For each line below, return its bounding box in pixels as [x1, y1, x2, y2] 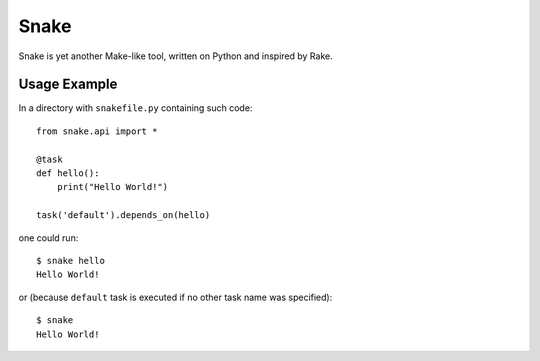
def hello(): [36, 168, 100, 179]
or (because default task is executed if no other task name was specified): [18, 291, 333, 303]
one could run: [18, 231, 79, 244]
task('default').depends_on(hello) [36, 210, 211, 221]
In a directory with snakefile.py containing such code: [18, 102, 253, 114]
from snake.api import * [36, 125, 158, 137]
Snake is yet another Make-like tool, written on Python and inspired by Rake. [18, 50, 334, 62]
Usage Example [18, 76, 118, 93]
